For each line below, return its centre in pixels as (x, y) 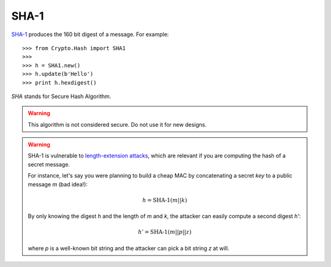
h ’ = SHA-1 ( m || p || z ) (165, 232)
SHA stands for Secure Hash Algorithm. (61, 96)
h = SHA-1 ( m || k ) (165, 200)
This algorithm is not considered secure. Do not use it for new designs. (117, 124)
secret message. (49, 164)
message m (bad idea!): (58, 184)
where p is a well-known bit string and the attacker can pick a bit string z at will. (129, 248)
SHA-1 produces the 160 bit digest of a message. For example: (90, 34)
